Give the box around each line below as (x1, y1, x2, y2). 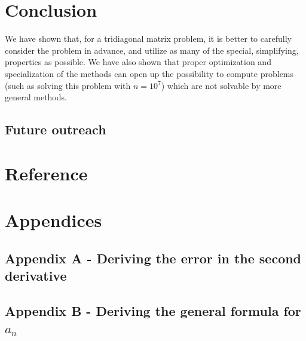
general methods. (5, 91, 67, 103)
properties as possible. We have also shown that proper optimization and (5, 56, 271, 68)
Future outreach (5, 120, 106, 139)
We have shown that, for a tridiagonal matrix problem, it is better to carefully (5, 32, 292, 45)
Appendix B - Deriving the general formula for (5, 301, 301, 320)
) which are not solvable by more (161, 79, 281, 91)
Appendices (5, 208, 102, 232)
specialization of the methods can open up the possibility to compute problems (5, 67, 294, 79)
